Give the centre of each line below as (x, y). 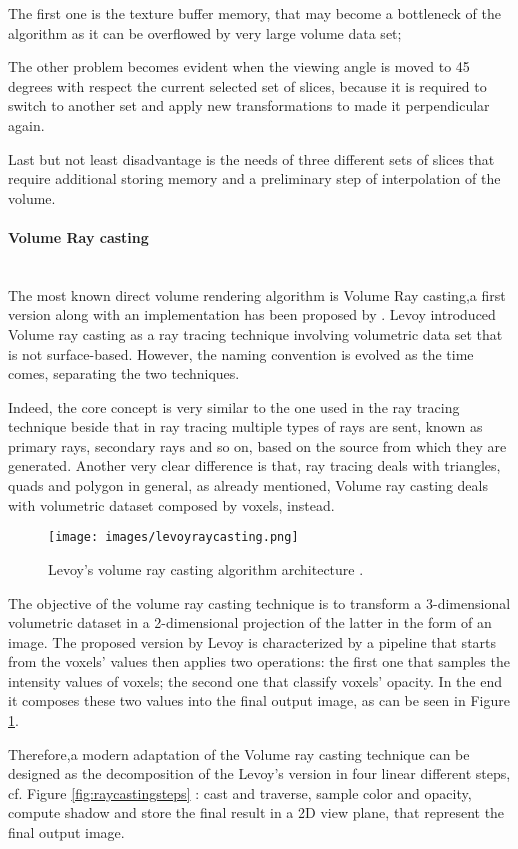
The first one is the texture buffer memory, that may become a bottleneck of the (254, 13)
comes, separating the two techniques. (124, 373)
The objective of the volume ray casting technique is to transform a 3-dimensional (259, 602)
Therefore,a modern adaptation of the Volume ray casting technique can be (239, 753)
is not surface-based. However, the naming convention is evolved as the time (241, 353)
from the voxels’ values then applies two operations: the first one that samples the (259, 661)
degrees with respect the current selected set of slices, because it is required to (247, 85)
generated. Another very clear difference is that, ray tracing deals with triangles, (254, 465)
